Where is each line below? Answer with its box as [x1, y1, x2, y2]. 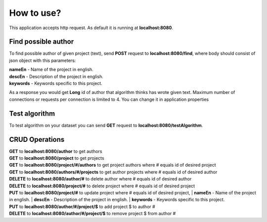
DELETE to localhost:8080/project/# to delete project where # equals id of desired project [9, 183, 195, 189]
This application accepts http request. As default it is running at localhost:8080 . [9, 25, 173, 31]
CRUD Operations [9, 135, 65, 143]
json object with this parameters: [9, 57, 76, 63]
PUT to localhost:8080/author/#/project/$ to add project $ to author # [9, 203, 155, 210]
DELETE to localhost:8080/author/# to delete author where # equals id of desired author [9, 176, 192, 182]
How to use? [9, 7, 61, 18]
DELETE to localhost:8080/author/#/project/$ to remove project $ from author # [9, 211, 176, 217]
